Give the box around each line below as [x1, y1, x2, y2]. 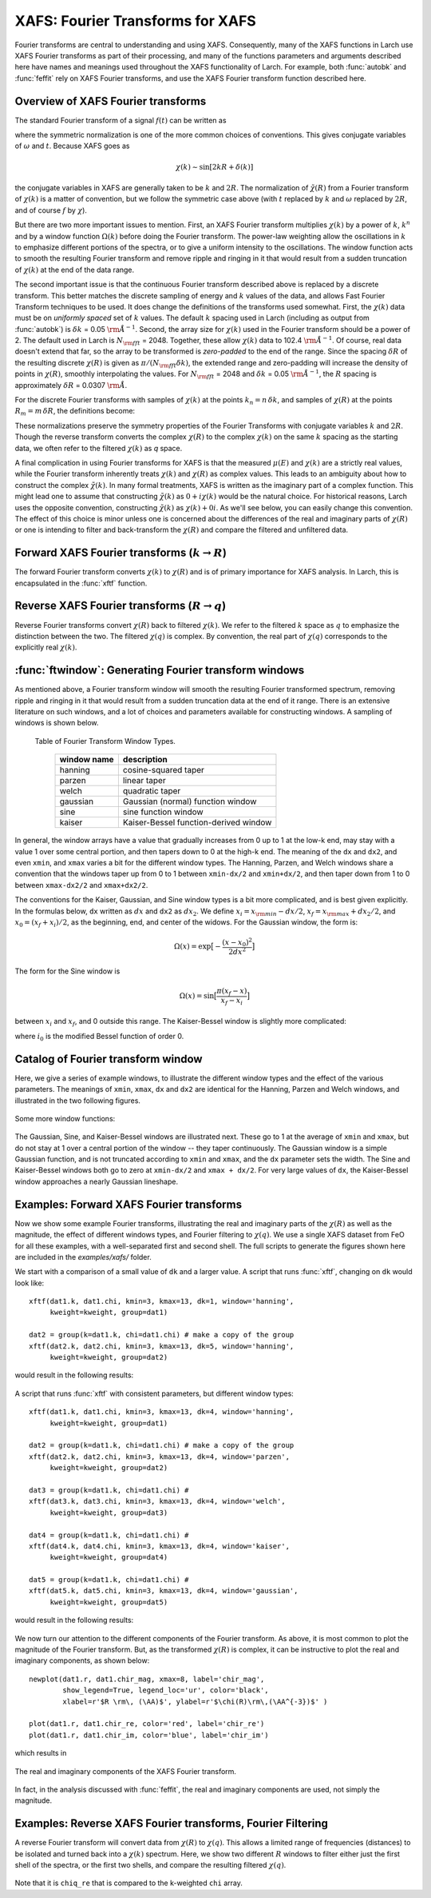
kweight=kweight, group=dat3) [49, 1508, 168, 1517]
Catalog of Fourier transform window [14, 1052, 203, 1065]
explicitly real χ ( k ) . [14, 642, 77, 652]
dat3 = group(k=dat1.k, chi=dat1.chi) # [29, 1485, 189, 1495]
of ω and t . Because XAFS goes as [14, 141, 130, 151]
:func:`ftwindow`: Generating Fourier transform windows [14, 664, 305, 677]
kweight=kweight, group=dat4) [49, 1552, 168, 1562]
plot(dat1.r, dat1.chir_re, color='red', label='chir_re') [29, 1720, 265, 1728]
